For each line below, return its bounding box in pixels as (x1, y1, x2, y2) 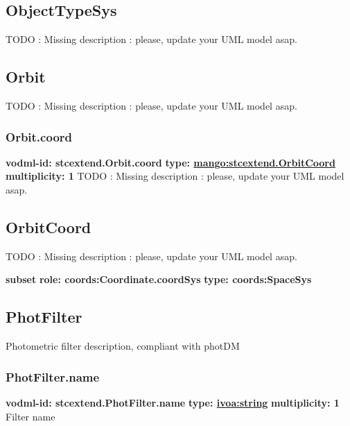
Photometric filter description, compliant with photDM (6, 339, 240, 353)
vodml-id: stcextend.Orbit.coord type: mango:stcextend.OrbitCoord (6, 155, 335, 169)
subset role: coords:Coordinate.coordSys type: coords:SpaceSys (6, 272, 312, 287)
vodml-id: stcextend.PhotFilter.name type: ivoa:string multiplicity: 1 (6, 395, 340, 409)
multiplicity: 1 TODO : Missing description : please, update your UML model (6, 169, 344, 183)
